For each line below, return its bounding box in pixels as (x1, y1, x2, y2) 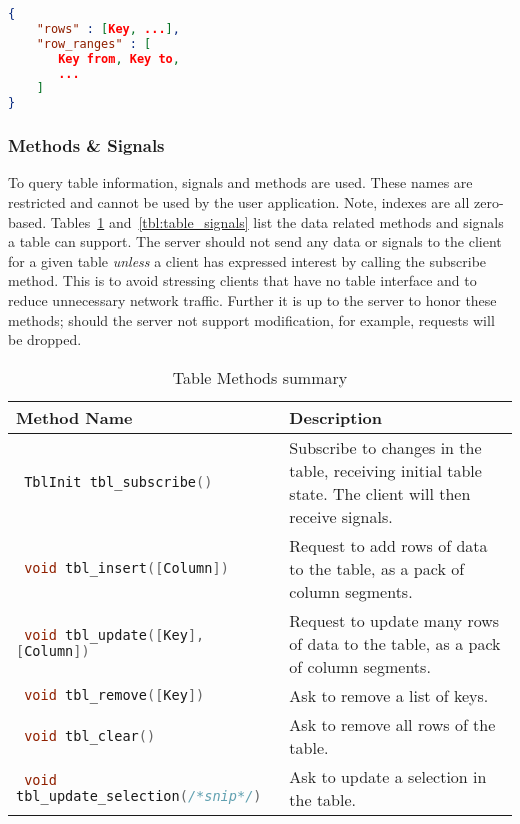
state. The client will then (289, 481, 471, 505)
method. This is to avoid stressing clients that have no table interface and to (8, 270, 477, 291)
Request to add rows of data (289, 533, 488, 557)
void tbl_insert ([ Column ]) (24, 560, 229, 577)
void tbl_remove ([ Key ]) (24, 687, 205, 704)
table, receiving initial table (289, 458, 482, 482)
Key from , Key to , (58, 51, 180, 66)
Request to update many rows (289, 608, 500, 632)
